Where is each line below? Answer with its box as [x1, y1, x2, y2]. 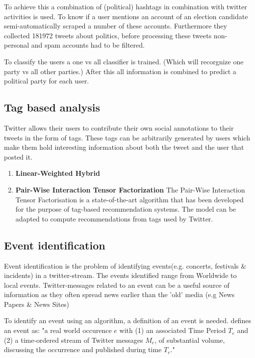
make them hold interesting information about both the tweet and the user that [4, 142, 244, 152]
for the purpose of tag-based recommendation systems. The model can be [15, 204, 236, 214]
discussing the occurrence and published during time [4, 344, 162, 355]
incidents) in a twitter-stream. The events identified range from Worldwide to [4, 270, 237, 280]
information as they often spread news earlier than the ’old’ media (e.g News [4, 289, 235, 300]
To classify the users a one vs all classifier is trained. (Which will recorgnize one [4, 56, 244, 66]
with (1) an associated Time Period [119, 325, 226, 335]
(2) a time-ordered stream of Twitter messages [4, 334, 143, 345]
